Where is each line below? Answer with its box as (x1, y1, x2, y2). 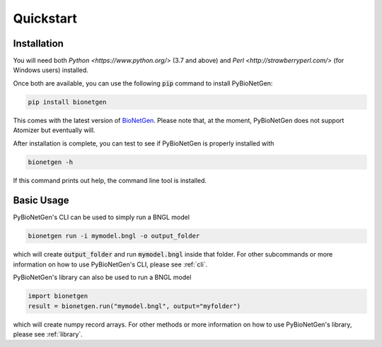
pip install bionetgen (28, 98, 107, 106)
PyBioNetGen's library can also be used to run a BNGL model (13, 273, 192, 282)
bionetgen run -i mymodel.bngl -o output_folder (28, 232, 200, 240)
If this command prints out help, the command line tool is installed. (13, 176, 207, 184)
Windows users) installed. (13, 66, 88, 74)
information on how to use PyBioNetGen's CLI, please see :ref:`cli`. (13, 260, 208, 269)
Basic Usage (13, 194, 69, 206)
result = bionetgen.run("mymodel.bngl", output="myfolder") (28, 302, 241, 310)
